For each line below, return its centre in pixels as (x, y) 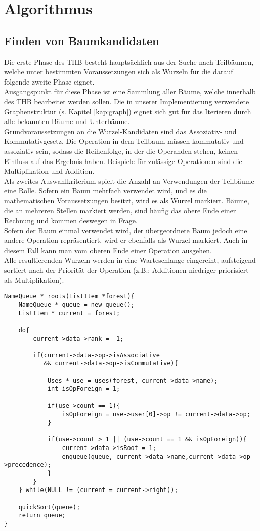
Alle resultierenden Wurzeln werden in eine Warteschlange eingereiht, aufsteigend (130, 260)
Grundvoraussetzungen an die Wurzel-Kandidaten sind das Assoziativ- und (120, 131)
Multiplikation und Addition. (49, 171)
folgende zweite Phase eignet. (49, 81)
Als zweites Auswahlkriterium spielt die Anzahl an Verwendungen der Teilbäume (129, 180)
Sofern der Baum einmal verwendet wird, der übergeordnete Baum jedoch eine (126, 230)
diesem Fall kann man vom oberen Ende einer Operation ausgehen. (108, 250)
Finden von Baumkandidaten (82, 40)
